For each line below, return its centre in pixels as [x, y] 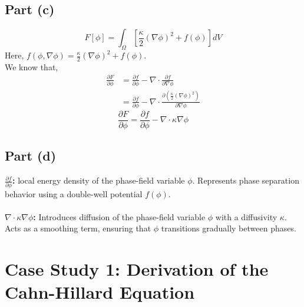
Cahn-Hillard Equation [100, 292]
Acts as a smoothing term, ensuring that [78, 228]
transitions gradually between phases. [229, 228]
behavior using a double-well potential [74, 193]
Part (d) [31, 156]
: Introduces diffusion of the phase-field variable [119, 216]
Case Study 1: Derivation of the [137, 269]
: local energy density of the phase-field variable [99, 180]
